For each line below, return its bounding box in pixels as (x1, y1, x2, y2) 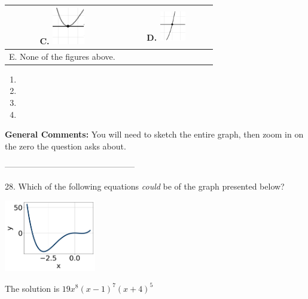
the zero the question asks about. (5, 139, 126, 152)
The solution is (5, 282, 60, 294)
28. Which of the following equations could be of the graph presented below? (5, 179, 285, 192)
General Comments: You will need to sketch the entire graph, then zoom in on (5, 128, 304, 141)
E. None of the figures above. (9, 50, 115, 62)
